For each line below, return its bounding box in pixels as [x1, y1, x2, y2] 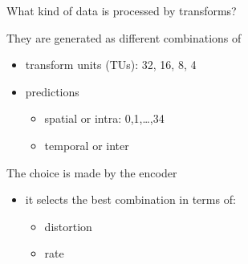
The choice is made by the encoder [6, 164, 177, 181]
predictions [25, 83, 79, 100]
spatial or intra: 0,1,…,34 [44, 110, 165, 127]
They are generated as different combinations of [6, 29, 242, 46]
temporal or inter [44, 136, 129, 153]
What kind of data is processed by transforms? [6, 2, 237, 18]
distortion [44, 217, 92, 234]
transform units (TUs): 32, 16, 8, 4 [25, 56, 197, 73]
